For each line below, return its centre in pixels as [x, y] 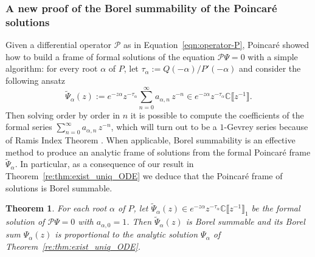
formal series [29, 127]
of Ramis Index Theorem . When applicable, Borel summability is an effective [151, 140]
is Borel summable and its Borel [245, 221]
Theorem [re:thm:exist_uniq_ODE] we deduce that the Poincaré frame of [144, 176]
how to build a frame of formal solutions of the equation [110, 56]
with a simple [273, 56]
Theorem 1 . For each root [56, 208]
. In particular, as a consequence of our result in [104, 164]
